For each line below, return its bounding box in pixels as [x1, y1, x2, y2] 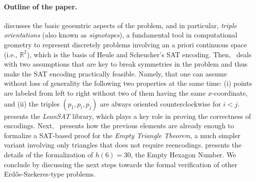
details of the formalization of [4, 149, 93, 159]
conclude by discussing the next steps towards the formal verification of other [4, 159, 237, 169]
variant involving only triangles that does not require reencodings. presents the [4, 140, 242, 150]
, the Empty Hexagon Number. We [130, 149, 236, 159]
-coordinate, [212, 87, 248, 98]
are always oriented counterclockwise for [100, 98, 221, 109]
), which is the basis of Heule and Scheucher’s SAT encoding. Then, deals [27, 49, 252, 59]
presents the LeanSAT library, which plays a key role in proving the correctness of [4, 110, 251, 121]
